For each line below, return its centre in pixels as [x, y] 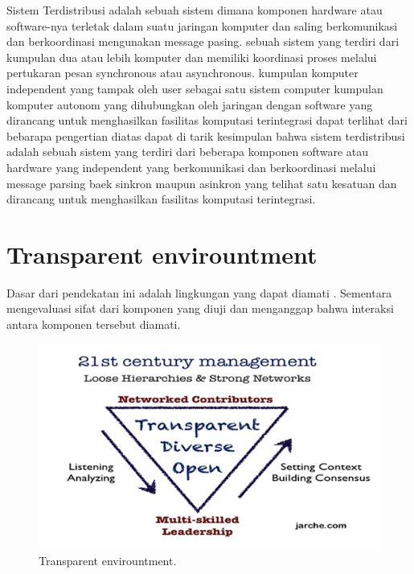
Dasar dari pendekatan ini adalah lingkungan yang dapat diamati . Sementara [199, 292]
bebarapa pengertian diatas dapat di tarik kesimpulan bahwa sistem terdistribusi [206, 135]
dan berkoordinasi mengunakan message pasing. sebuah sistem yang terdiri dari [203, 41]
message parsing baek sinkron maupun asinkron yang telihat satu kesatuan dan [202, 183]
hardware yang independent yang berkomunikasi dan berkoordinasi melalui [191, 167]
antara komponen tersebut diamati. [94, 324]
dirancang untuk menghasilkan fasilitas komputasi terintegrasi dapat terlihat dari [207, 120]
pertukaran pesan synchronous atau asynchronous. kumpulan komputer [182, 73]
